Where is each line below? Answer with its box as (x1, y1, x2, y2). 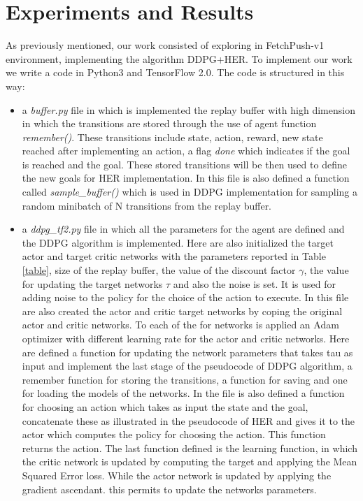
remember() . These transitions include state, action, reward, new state (22, 129, 323, 144)
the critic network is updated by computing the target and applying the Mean (22, 454, 357, 469)
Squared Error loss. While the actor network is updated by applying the (22, 467, 332, 482)
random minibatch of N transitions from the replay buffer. (22, 198, 272, 212)
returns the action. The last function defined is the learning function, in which (22, 440, 357, 455)
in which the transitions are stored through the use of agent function (22, 116, 317, 131)
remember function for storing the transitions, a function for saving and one (22, 372, 348, 386)
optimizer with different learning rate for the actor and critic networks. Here (22, 331, 350, 345)
